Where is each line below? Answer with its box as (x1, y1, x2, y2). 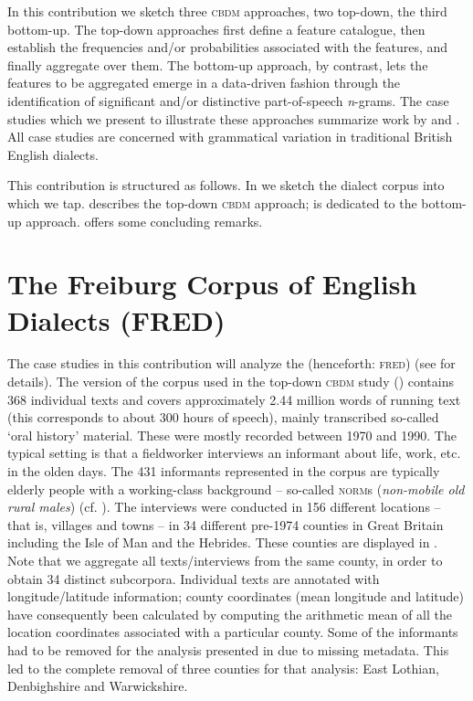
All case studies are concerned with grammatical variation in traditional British (7, 127, 453, 146)
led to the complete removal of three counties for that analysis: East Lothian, (7, 658, 439, 677)
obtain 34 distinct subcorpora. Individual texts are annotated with (7, 568, 380, 588)
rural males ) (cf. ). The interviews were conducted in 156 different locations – (7, 497, 441, 516)
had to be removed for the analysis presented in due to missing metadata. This (7, 640, 449, 659)
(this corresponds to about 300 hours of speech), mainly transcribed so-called (7, 408, 439, 427)
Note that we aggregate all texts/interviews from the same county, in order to (7, 550, 443, 569)
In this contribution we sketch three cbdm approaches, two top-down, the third (7, 2, 447, 20)
